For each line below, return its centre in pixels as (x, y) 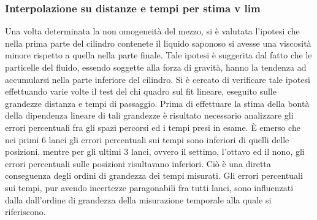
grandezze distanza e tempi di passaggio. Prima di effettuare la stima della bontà (157, 103)
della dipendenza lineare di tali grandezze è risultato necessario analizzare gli (149, 115)
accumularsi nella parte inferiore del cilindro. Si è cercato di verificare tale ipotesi (158, 79)
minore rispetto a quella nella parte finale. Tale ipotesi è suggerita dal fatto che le (158, 55)
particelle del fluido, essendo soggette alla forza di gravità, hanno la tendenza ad (156, 67)
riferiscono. (25, 212)
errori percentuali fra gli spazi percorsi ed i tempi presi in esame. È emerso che (153, 127)
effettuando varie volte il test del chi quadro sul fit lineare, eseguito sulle (141, 91)
